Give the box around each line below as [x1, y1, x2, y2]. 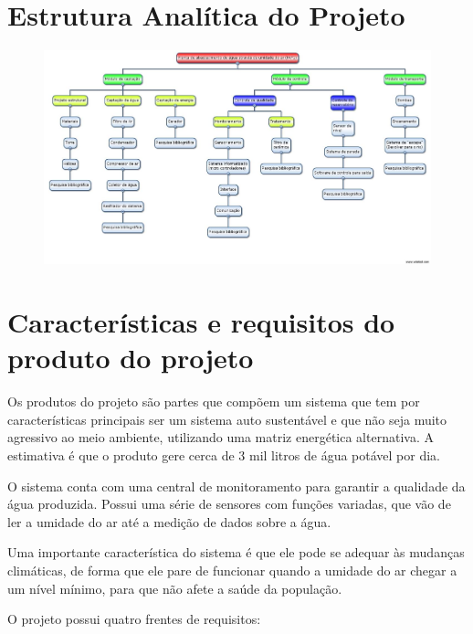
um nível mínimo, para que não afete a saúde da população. [7, 578, 342, 597]
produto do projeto [7, 339, 254, 376]
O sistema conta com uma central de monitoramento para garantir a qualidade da [7, 476, 466, 495]
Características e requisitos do [7, 303, 395, 341]
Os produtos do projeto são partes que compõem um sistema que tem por [7, 392, 420, 411]
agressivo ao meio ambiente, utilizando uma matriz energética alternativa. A [7, 428, 434, 447]
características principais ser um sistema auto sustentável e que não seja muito [7, 409, 447, 428]
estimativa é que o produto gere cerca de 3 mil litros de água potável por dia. [7, 445, 440, 464]
